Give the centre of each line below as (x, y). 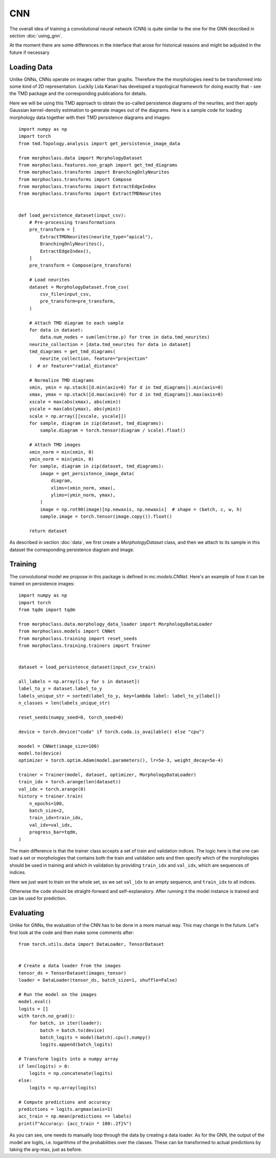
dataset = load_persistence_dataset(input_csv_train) (87, 667)
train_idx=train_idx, (56, 818)
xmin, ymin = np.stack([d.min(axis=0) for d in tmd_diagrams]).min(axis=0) (126, 388)
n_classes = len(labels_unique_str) (64, 703)
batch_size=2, (47, 811)
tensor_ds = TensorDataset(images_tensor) (73, 973)
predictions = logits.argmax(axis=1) (66, 1109)
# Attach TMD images (55, 445)
